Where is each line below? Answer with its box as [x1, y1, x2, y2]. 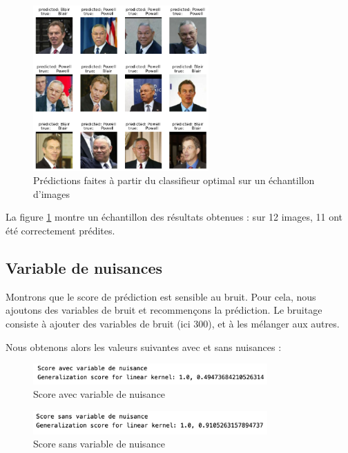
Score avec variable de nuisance [33, 387, 166, 401]
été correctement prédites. [6, 223, 115, 238]
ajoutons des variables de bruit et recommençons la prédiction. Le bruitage [6, 303, 322, 317]
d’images [33, 186, 70, 201]
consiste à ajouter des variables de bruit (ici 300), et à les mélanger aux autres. [6, 316, 340, 330]
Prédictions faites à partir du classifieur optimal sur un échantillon [33, 173, 315, 188]
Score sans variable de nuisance [33, 436, 165, 451]
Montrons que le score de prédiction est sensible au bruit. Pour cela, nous [6, 289, 316, 303]
